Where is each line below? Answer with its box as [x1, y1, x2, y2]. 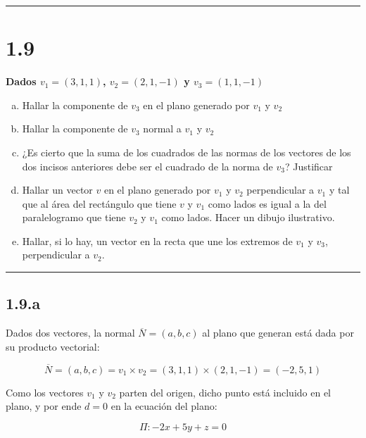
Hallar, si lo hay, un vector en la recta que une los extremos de [22, 233, 293, 248]
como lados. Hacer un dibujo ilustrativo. [161, 210, 335, 225]
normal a [143, 121, 182, 136]
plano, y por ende [6, 399, 82, 413]
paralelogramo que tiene [22, 210, 126, 225]
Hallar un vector [22, 182, 93, 197]
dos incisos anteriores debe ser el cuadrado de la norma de [22, 158, 273, 173]
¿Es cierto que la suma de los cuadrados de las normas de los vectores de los [22, 144, 351, 159]
